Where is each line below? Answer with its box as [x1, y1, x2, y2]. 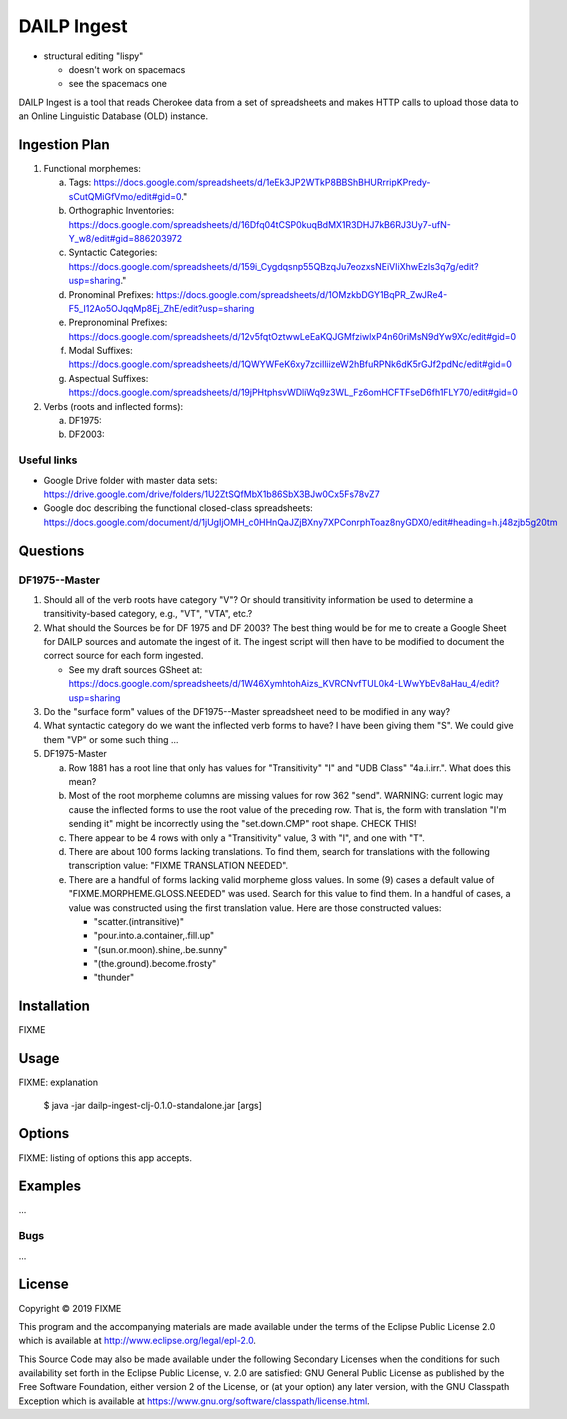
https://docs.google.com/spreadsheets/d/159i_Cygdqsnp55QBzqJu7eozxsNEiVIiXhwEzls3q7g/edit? [68, 260, 479, 272]
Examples [18, 1178, 82, 1195]
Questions [18, 542, 85, 559]
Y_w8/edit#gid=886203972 [68, 232, 183, 244]
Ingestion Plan [18, 136, 110, 153]
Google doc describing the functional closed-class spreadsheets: [43, 502, 314, 514]
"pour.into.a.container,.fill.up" [93, 930, 215, 942]
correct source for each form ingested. [43, 650, 204, 662]
